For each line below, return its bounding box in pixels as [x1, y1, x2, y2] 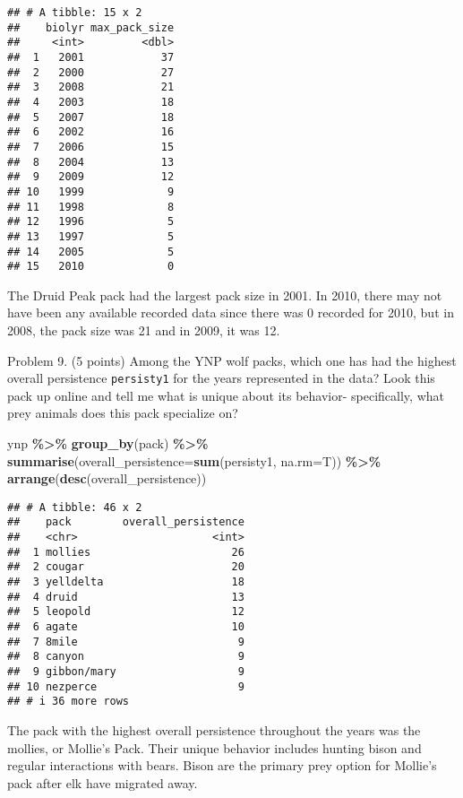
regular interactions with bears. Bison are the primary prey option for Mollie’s [7, 756, 437, 775]
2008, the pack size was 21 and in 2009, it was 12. [7, 321, 280, 339]
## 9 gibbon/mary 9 [7, 665, 244, 679]
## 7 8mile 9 [7, 635, 244, 648]
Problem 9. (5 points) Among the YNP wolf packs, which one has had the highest [7, 351, 457, 369]
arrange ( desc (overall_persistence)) [7, 469, 207, 488]
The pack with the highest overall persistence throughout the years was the [7, 721, 421, 739]
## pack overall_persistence [7, 516, 244, 529]
